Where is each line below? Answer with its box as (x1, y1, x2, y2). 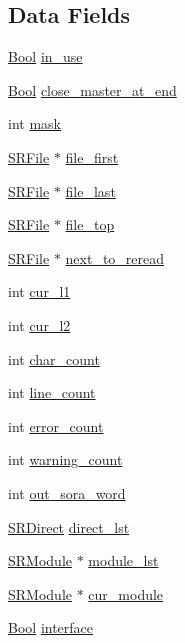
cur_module (88, 583, 164, 604)
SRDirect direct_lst (8, 516, 130, 537)
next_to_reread (65, 247, 165, 268)
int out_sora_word (8, 482, 126, 503)
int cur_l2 (8, 314, 71, 335)
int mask (8, 113, 61, 134)
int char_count (8, 348, 100, 369)
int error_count (8, 415, 104, 436)
